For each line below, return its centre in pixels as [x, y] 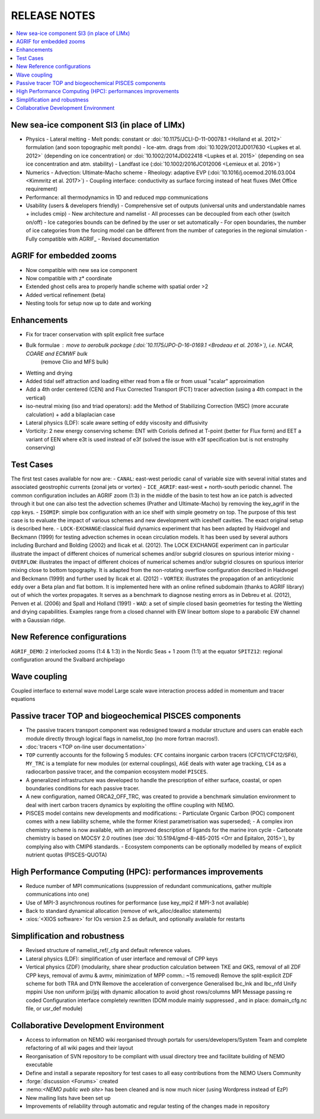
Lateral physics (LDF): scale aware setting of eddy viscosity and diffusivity [117, 422]
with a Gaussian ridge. [38, 620]
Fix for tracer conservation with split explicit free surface [95, 334]
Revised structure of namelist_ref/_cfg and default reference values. [109, 950]
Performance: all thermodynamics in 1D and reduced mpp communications [117, 197]
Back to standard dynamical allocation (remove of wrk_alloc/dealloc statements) [124, 911]
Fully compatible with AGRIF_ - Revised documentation [92, 239]
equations [23, 699]
